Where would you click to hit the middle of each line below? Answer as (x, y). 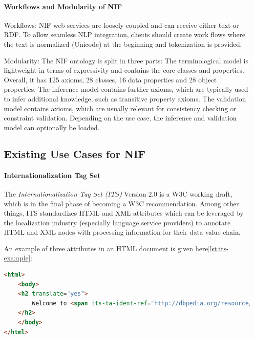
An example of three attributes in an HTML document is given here (106, 248)
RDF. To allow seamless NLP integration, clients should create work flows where (125, 34)
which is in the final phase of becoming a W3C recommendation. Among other (122, 203)
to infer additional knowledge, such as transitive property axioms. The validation (125, 98)
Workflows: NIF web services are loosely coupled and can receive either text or (122, 25)
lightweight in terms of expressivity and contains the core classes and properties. (124, 70)
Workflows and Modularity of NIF (63, 6)
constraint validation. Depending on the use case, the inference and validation (120, 118)
